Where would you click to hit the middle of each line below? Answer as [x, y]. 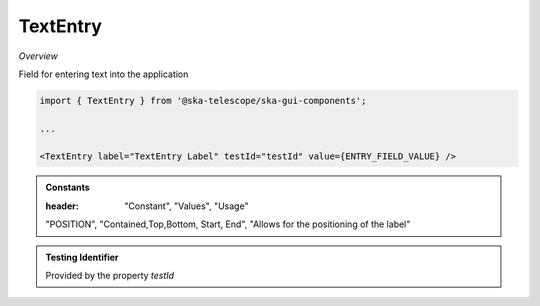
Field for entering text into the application [103, 74]
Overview [38, 56]
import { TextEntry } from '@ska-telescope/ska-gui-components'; [203, 100]
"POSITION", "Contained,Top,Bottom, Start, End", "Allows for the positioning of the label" [228, 224]
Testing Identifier [82, 257]
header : [62, 206]
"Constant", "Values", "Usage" [186, 206]
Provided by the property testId [110, 276]
